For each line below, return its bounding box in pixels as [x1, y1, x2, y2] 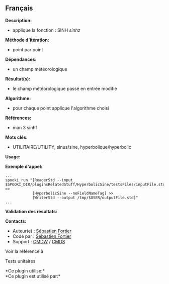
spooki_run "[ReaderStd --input [5, 177, 73, 182]
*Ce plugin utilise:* [5, 267, 45, 273]
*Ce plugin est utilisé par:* [5, 273, 61, 279]
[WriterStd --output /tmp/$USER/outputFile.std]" [32, 195, 138, 200]
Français [5, 4, 33, 13]
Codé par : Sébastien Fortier [12, 233, 71, 239]
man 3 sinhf [12, 124, 38, 130]
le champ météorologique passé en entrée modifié [12, 85, 117, 91]
